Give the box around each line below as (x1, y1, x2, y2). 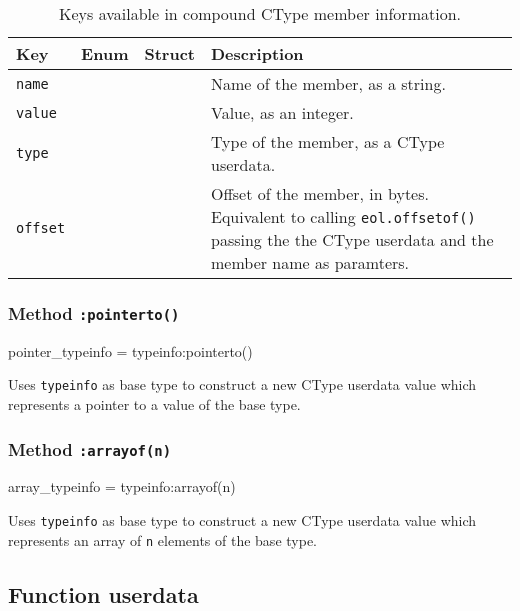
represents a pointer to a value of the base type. (8, 394, 301, 415)
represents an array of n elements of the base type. (8, 529, 317, 550)
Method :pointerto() (8, 300, 180, 325)
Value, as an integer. (211, 101, 354, 124)
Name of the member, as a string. (211, 72, 446, 95)
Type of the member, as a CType (211, 130, 445, 153)
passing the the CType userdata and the (211, 228, 494, 251)
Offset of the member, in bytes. (211, 182, 429, 205)
